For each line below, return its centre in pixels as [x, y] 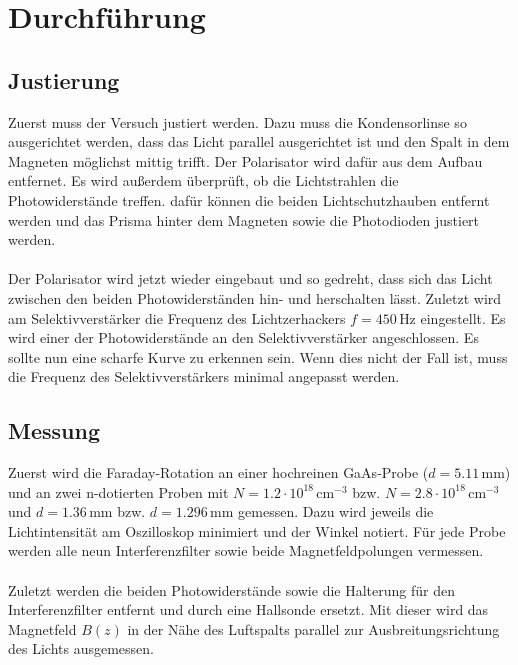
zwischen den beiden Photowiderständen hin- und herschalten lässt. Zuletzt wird [255, 297]
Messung [54, 430]
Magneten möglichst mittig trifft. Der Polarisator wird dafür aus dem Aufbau [245, 160]
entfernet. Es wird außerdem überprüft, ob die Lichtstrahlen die [203, 180]
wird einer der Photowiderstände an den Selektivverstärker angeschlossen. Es [243, 337]
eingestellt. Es [463, 317]
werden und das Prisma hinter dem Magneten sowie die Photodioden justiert [244, 219]
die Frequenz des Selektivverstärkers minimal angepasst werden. [204, 376]
